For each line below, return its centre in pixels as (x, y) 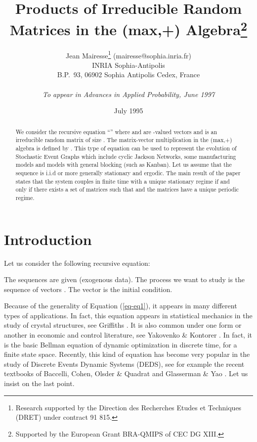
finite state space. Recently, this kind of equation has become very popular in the (127, 354)
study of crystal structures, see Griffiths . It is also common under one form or (123, 325)
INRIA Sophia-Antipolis (128, 65)
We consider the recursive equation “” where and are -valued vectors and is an (116, 131)
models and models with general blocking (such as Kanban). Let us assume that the (124, 165)
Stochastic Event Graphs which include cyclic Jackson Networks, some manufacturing (126, 156)
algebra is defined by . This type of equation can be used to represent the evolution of (126, 148)
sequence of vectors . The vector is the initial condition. (88, 289)
